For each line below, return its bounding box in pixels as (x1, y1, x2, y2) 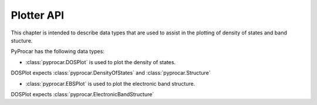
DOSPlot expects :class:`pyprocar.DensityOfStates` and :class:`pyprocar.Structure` (11, 69, 211, 76)
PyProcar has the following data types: (11, 48, 105, 55)
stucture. (11, 37, 33, 44)
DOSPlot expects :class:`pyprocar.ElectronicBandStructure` (11, 90, 154, 97)
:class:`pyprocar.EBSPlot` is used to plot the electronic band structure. (25, 80, 195, 87)
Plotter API (11, 9, 65, 22)
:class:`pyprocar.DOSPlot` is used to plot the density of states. (25, 58, 176, 65)
